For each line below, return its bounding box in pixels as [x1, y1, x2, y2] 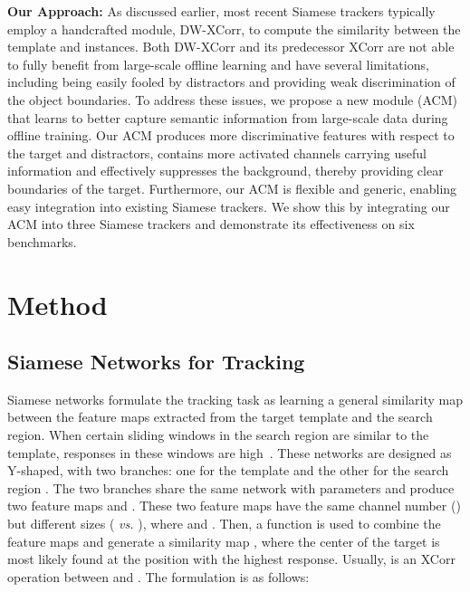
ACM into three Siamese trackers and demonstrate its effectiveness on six [7, 215, 415, 234]
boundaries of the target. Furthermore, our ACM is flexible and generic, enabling [7, 178, 457, 197]
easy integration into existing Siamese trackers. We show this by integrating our [7, 196, 450, 215]
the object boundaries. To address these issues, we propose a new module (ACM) [7, 90, 457, 109]
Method [7, 285, 108, 322]
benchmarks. [7, 232, 77, 251]
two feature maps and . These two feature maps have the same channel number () [7, 496, 461, 515]
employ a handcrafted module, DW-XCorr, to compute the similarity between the [7, 19, 461, 38]
